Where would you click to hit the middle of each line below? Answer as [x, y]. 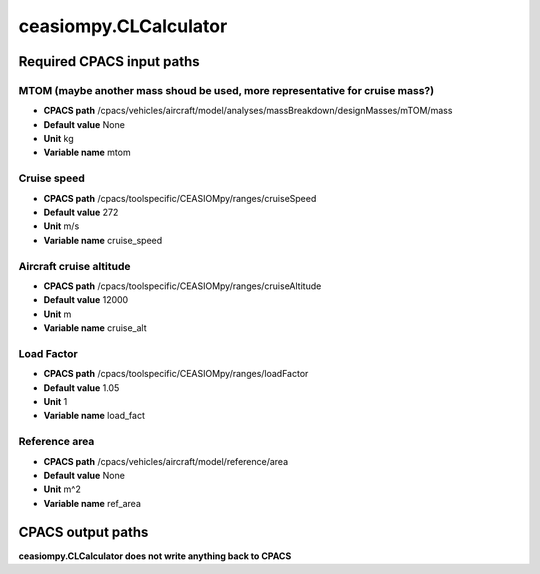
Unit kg [58, 139]
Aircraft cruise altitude [74, 266]
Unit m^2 [62, 489]
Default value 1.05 [81, 387]
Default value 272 [81, 212]
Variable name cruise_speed [103, 240]
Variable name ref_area [92, 503]
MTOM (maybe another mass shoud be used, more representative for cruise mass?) [226, 90]
